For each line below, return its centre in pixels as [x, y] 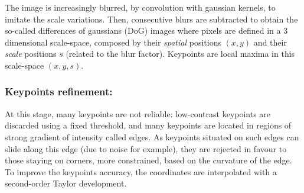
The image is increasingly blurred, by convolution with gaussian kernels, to [140, 7]
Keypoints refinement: [59, 91]
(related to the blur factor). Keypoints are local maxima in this [180, 54]
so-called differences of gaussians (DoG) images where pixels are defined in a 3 [146, 30]
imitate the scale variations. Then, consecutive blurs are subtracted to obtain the [151, 19]
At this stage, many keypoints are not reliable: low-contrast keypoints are [138, 113]
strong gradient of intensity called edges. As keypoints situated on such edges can [152, 136]
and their [270, 42]
